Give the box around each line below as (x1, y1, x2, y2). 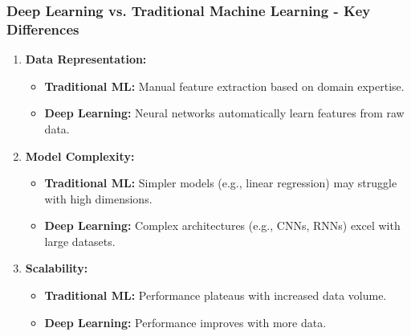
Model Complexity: (25, 147, 135, 164)
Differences (6, 18, 79, 39)
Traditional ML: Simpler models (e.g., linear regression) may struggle (44, 174, 397, 191)
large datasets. (44, 232, 116, 249)
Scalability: (25, 260, 88, 277)
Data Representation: (25, 51, 147, 68)
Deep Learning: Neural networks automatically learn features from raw (44, 104, 405, 121)
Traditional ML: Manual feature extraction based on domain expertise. (44, 77, 405, 94)
